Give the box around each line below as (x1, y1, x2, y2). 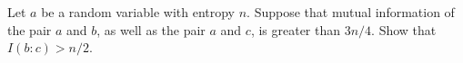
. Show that (371, 20, 437, 39)
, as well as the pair (96, 20, 206, 39)
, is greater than (250, 20, 341, 39)
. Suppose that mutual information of (247, 3, 455, 21)
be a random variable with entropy (41, 3, 236, 21)
